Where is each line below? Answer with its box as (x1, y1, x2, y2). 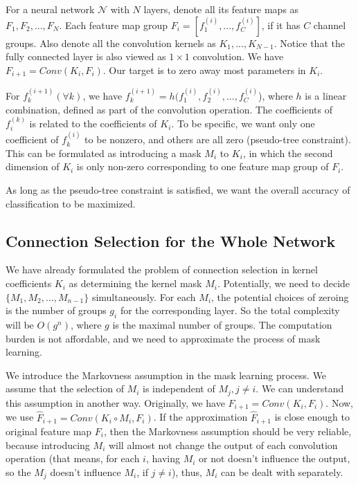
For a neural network (6, 2, 95, 16)
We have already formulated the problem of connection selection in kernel (6, 262, 318, 277)
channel (313, 17, 346, 32)
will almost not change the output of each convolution (108, 437, 338, 452)
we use (6, 410, 34, 424)
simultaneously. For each (91, 289, 196, 304)
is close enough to (274, 410, 350, 424)
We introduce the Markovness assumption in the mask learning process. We (6, 367, 327, 382)
